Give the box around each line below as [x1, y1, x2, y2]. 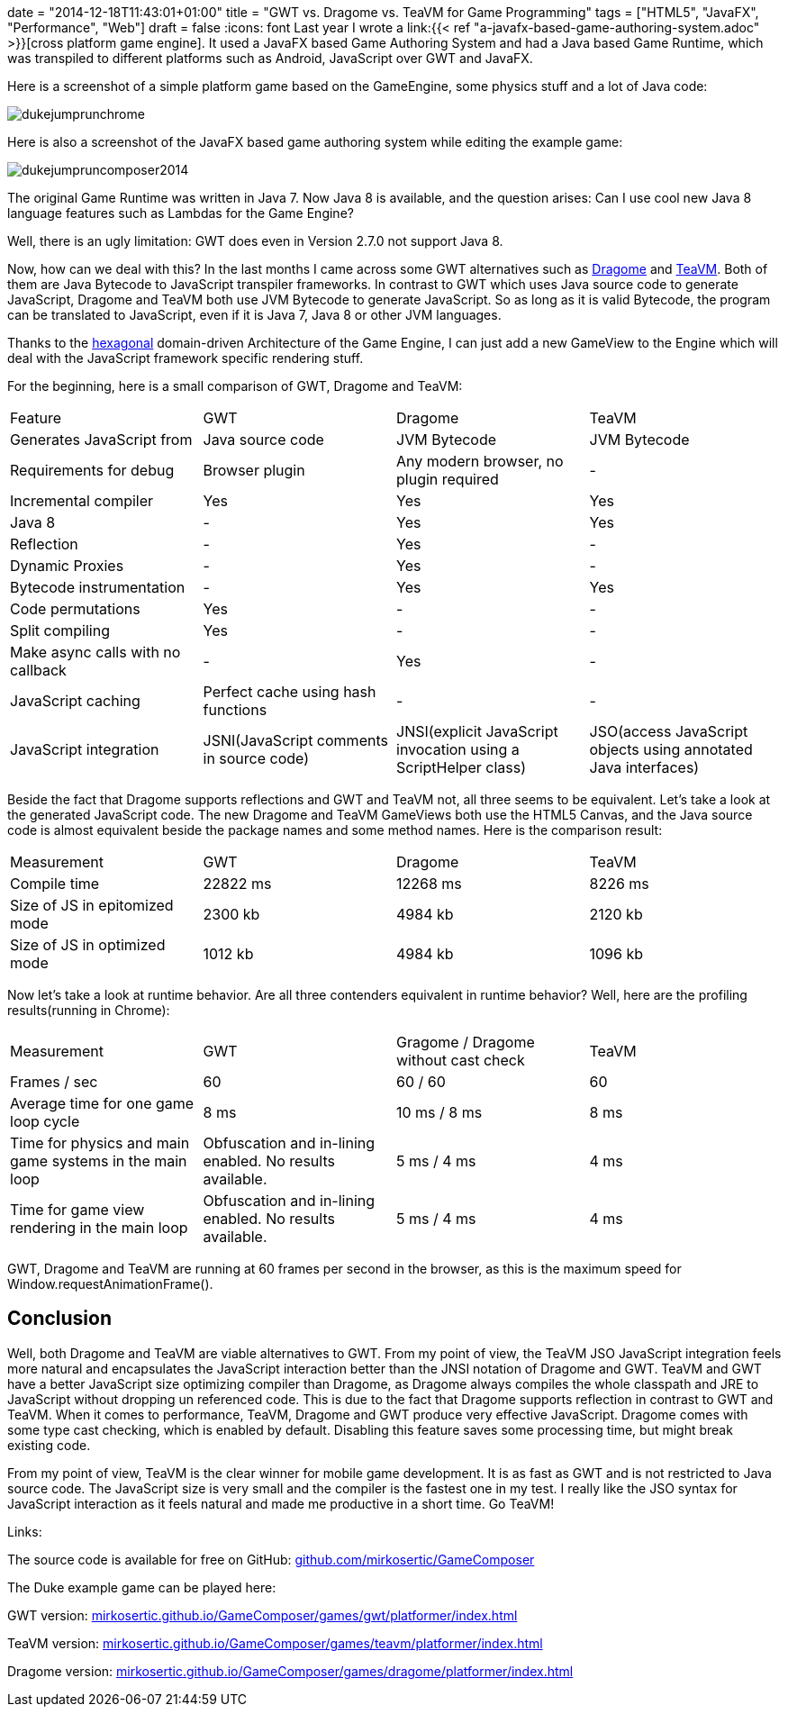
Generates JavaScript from [10, 431, 193, 449]
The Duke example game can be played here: [7, 1579, 276, 1595]
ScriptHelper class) [396, 758, 526, 776]
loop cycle [10, 1112, 80, 1130]
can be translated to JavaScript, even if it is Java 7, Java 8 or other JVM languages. [7, 307, 502, 322]
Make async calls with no [10, 643, 181, 661]
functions [203, 701, 267, 719]
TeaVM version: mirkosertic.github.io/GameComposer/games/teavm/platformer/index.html [7, 1635, 543, 1651]
